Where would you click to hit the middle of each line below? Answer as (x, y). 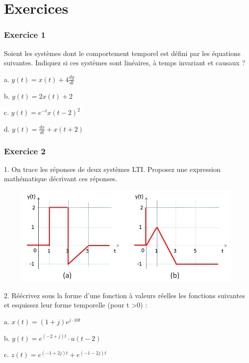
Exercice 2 (25, 151)
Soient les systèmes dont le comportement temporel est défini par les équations (122, 53)
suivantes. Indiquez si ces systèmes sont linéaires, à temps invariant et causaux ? (124, 63)
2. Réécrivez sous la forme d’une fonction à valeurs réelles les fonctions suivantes (124, 295)
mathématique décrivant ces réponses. (61, 179)
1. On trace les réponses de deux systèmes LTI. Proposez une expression (112, 169)
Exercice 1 (25, 35)
